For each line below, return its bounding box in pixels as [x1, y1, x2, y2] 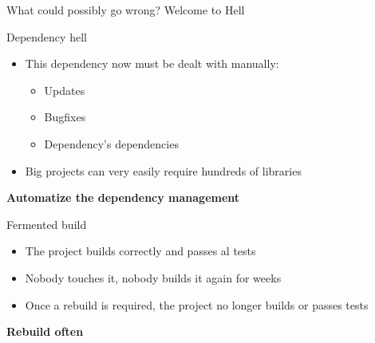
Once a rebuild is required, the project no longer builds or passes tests [25, 296, 369, 313]
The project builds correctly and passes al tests [25, 242, 256, 259]
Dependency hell [6, 28, 87, 45]
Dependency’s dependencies [44, 135, 179, 152]
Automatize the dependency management [6, 189, 240, 206]
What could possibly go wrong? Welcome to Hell [6, 2, 245, 18]
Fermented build [6, 215, 87, 232]
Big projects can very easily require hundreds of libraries [25, 162, 302, 179]
